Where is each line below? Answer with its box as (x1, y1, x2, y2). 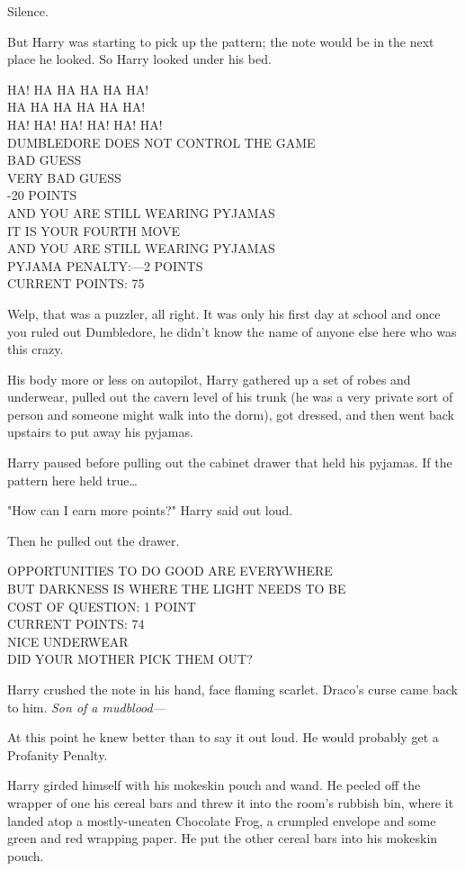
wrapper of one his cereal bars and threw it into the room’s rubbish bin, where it (7, 793, 454, 812)
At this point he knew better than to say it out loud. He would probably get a (7, 728, 439, 747)
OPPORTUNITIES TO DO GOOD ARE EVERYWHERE (7, 561, 333, 580)
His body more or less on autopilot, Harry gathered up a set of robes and (7, 369, 411, 388)
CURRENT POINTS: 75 (7, 274, 145, 293)
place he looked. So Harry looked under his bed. (7, 50, 272, 68)
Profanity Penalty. (7, 745, 108, 764)
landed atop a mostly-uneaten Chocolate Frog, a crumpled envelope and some (7, 811, 436, 830)
